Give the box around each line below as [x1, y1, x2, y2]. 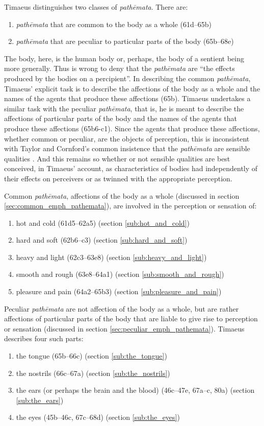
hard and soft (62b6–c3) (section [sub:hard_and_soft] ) [16, 234, 188, 245]
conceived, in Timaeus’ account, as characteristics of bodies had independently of [4, 163, 258, 174]
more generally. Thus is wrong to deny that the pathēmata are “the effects [4, 63, 235, 74]
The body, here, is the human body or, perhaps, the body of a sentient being [4, 53, 244, 63]
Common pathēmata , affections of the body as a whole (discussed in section [4, 190, 240, 201]
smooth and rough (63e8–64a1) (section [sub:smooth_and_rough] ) [16, 269, 224, 279]
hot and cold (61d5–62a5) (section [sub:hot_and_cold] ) [16, 217, 190, 228]
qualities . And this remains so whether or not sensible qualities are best [4, 153, 230, 163]
